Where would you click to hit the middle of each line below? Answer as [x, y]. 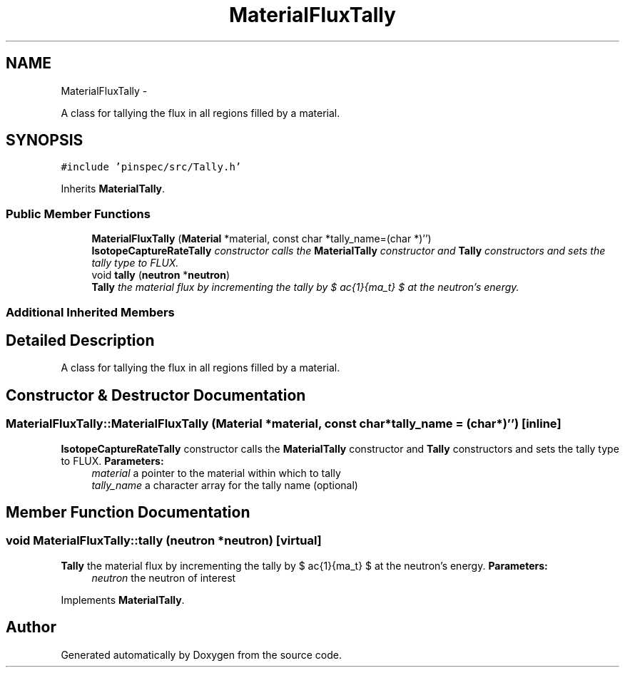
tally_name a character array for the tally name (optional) [225, 485]
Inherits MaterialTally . [113, 189]
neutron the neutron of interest [164, 577]
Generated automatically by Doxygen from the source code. [202, 654]
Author [31, 627]
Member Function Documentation [128, 513]
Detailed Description [80, 340]
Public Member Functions [78, 214]
